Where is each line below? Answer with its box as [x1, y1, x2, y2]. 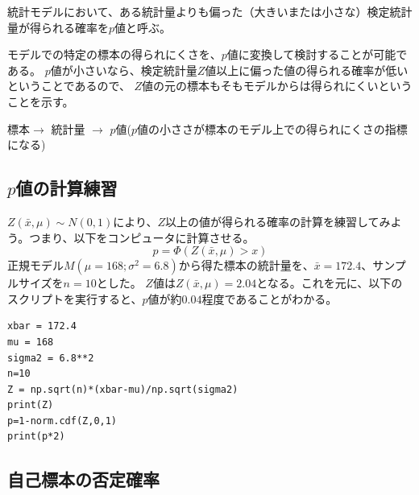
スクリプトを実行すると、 [7, 290, 143, 307]
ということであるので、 [7, 77, 131, 94]
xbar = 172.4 [7, 320, 77, 332]
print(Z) [7, 399, 54, 411]
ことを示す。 [7, 93, 74, 109]
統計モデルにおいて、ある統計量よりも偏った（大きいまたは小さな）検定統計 [7, 3, 413, 19]
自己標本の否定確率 [7, 467, 160, 492]
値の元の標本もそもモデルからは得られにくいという [142, 77, 413, 94]
